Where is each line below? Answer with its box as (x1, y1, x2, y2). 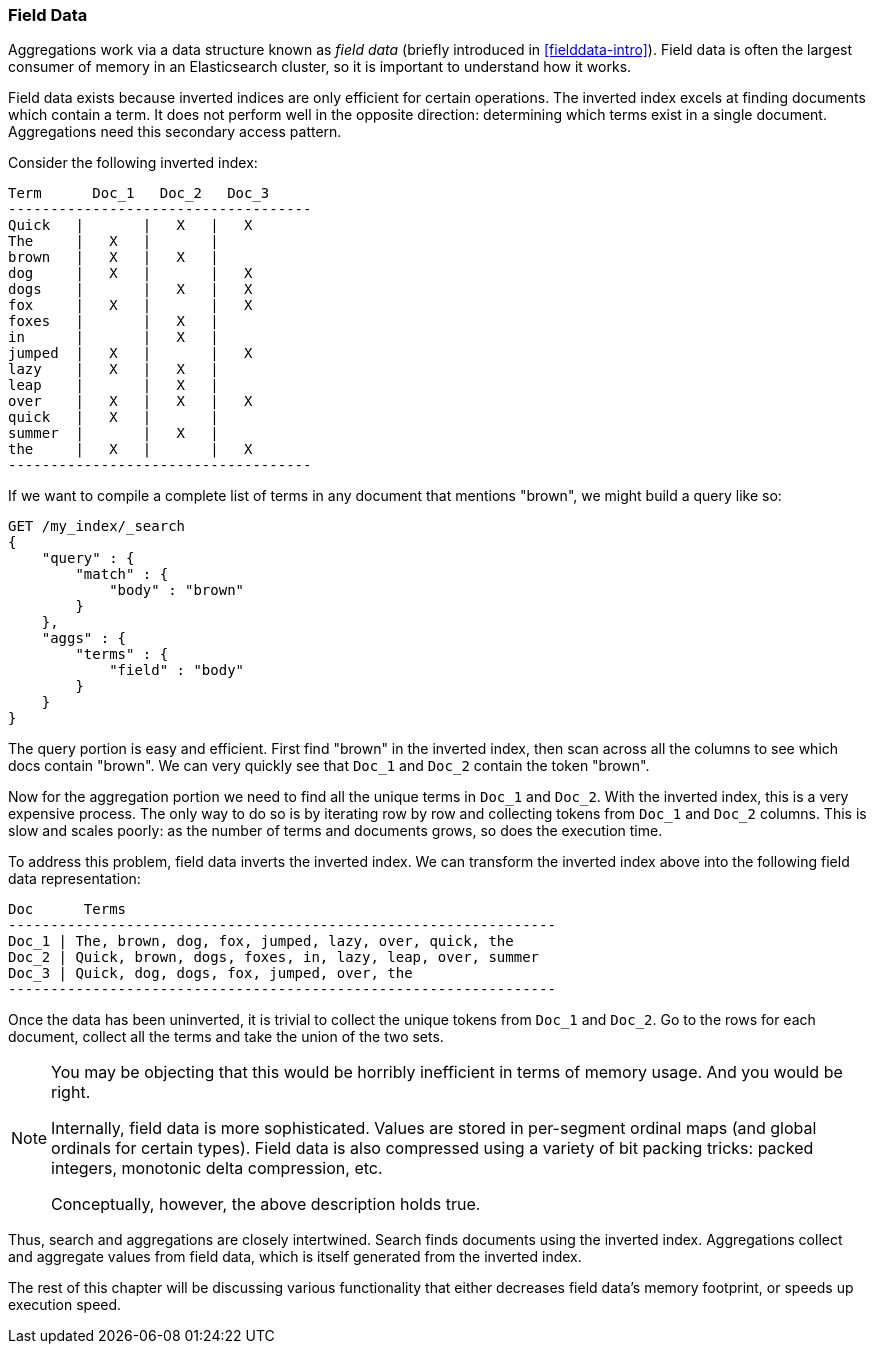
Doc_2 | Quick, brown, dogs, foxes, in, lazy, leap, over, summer (8, 949, 540, 966)
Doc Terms (8, 901, 127, 918)
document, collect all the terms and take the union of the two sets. (8, 1028, 444, 1046)
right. (51, 1082, 91, 1103)
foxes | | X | (8, 313, 219, 330)
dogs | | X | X (8, 281, 253, 298)
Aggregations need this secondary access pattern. (8, 123, 342, 141)
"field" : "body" (109, 662, 245, 679)
